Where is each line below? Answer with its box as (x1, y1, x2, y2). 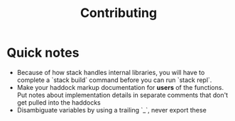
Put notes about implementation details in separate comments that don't (16, 91, 229, 99)
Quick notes (6, 45, 80, 61)
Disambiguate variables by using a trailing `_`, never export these (16, 105, 207, 114)
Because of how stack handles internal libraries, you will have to (16, 68, 205, 76)
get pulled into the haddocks (16, 98, 101, 107)
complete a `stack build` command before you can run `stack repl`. (16, 76, 212, 84)
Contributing (80, 5, 158, 21)
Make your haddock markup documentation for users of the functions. (16, 83, 224, 91)
